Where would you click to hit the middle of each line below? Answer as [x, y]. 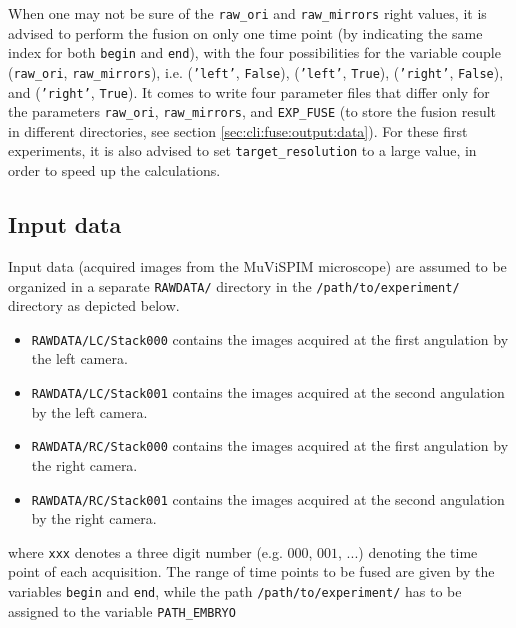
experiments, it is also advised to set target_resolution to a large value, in [242, 150]
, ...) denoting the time [408, 551]
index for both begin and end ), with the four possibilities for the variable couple [254, 52]
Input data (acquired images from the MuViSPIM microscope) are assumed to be [257, 265]
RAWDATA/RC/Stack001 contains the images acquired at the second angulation [268, 498]
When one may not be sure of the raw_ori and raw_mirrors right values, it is [247, 13]
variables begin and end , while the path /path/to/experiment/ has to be [235, 591]
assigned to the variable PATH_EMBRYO [122, 610]
